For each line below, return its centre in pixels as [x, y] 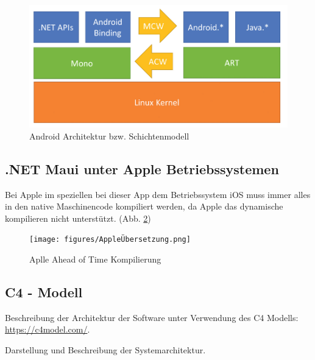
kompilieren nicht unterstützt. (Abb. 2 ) [78, 218]
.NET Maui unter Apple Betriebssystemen [142, 168]
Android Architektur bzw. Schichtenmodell [109, 136]
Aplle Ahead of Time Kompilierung [95, 259]
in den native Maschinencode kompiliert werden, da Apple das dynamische [144, 206]
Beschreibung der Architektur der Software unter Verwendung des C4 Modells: [152, 317]
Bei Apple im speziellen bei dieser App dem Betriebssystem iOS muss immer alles [158, 194]
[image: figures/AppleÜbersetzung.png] [110, 240]
